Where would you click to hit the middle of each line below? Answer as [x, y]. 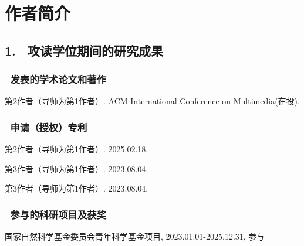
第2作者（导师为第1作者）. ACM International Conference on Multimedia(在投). [152, 101]
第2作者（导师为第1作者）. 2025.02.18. [77, 149]
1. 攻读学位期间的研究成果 [84, 50]
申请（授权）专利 [49, 127]
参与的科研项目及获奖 [58, 214]
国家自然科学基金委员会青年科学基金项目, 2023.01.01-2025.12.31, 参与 [135, 236]
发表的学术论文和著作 [58, 79]
